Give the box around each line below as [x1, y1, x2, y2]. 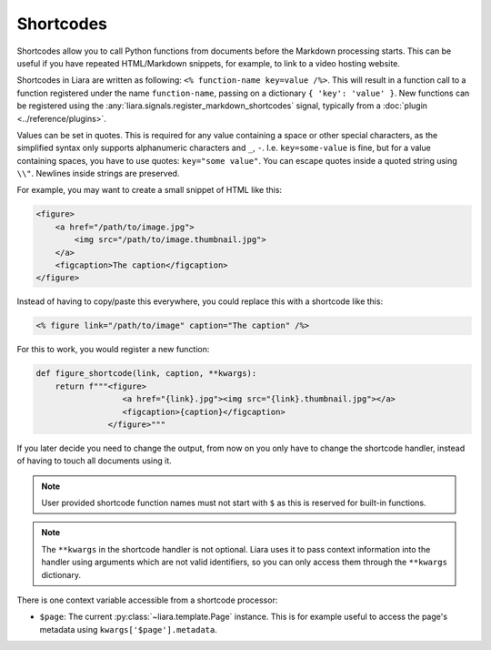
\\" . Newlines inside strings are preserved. [16, 168, 180, 179]
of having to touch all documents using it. [16, 455, 172, 466]
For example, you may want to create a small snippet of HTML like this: [16, 185, 282, 196]
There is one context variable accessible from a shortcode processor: [16, 594, 278, 605]
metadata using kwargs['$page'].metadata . [39, 624, 218, 635]
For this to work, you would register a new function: [16, 344, 210, 355]
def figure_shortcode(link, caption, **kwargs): [35, 369, 257, 379]
